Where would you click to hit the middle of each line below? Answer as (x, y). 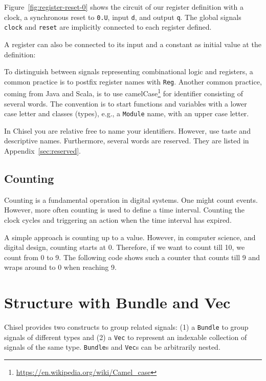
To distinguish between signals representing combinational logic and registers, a (129, 71)
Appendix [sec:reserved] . (42, 151)
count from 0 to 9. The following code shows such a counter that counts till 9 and (132, 257)
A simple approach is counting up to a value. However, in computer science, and (130, 237)
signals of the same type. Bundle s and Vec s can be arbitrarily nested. (112, 347)
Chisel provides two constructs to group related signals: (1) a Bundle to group (126, 327)
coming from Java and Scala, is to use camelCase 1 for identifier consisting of (124, 92)
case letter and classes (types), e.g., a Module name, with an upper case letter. (127, 113)
